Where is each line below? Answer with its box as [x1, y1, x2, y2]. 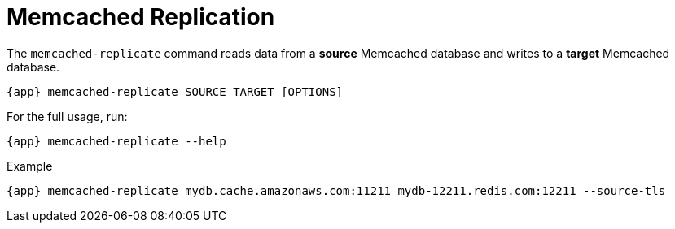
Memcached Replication [7, 3, 275, 31]
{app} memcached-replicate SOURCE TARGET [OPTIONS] [7, 84, 344, 98]
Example [7, 158, 53, 173]
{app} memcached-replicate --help [7, 134, 226, 148]
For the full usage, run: [7, 109, 128, 123]
